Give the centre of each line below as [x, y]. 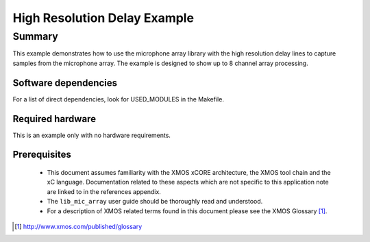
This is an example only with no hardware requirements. [92, 135]
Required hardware [54, 119]
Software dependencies [65, 83]
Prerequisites [42, 155]
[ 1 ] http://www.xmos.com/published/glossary [78, 226]
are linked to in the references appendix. [104, 191]
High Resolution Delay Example [103, 18]
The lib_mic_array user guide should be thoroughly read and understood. [155, 202]
